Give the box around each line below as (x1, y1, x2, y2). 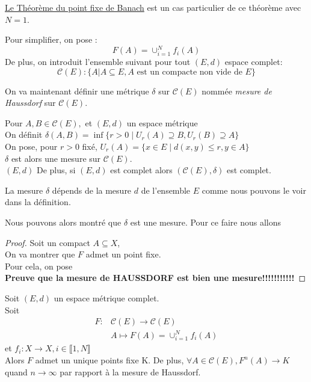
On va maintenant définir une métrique (5, 84, 149, 97)
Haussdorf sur (5, 96, 56, 109)
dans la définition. (5, 196, 71, 208)
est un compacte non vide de (137, 67, 242, 76)
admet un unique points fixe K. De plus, (35, 354, 184, 366)
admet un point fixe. (85, 248, 161, 260)
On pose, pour (5, 140, 58, 152)
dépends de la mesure (52, 183, 132, 196)
